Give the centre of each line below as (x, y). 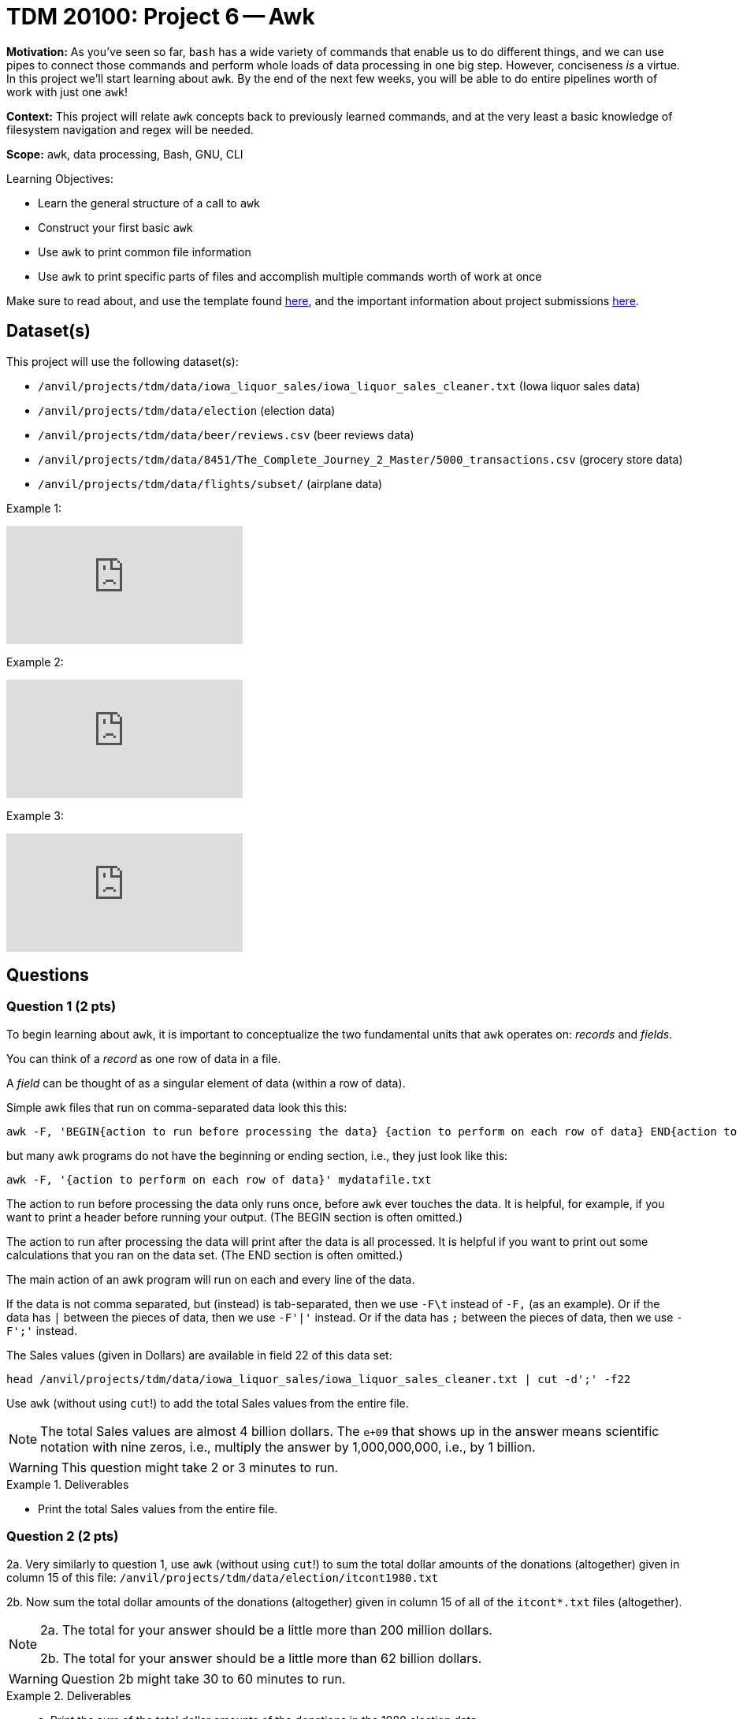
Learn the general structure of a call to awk (149, 203)
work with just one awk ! (67, 91)
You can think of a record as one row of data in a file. (144, 1058)
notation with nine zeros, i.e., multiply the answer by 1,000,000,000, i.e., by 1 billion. (288, 1447)
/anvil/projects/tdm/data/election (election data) (187, 410)
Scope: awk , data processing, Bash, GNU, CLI (125, 154)
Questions (48, 975)
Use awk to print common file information (145, 252)
